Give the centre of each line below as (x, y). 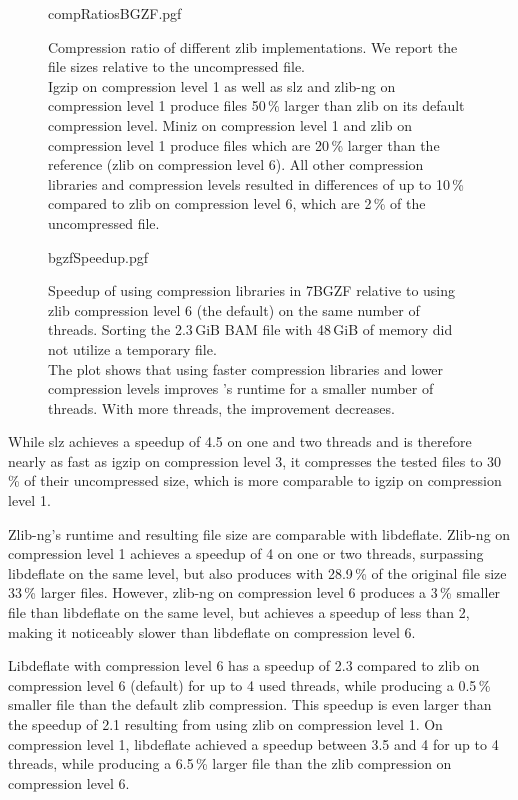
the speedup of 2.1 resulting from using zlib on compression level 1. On (225, 724)
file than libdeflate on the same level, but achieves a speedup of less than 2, (239, 612)
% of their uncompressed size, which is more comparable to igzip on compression (255, 480)
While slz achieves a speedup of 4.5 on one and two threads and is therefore (240, 441)
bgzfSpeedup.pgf (98, 256)
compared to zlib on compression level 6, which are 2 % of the (237, 203)
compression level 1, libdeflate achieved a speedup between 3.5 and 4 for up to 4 (253, 743)
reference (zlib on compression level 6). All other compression (236, 164)
